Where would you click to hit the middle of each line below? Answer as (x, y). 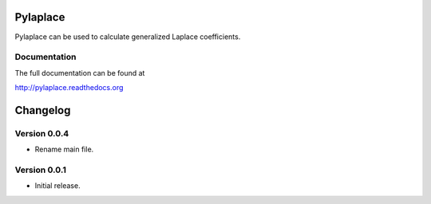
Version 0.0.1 (41, 170)
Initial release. (57, 186)
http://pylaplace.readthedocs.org (69, 88)
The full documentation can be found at (80, 73)
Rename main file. (64, 149)
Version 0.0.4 (42, 133)
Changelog (43, 110)
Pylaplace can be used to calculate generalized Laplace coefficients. (128, 37)
